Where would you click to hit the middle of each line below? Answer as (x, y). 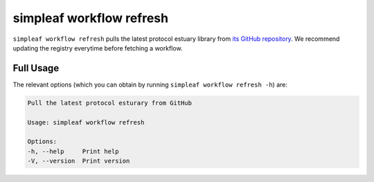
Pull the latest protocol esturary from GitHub (109, 103)
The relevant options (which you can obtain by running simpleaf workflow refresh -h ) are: (150, 84)
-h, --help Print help (73, 151)
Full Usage (36, 68)
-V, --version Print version (79, 161)
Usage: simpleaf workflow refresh (86, 122)
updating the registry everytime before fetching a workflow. (98, 48)
